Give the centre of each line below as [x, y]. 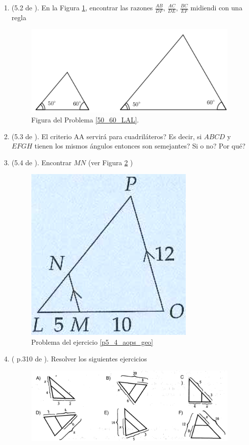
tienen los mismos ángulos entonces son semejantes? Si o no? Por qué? [140, 146]
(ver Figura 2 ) [110, 162]
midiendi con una [216, 7]
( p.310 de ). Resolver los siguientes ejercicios [79, 358]
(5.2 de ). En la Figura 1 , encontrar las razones [82, 7]
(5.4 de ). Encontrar [41, 162]
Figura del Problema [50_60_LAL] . [85, 120]
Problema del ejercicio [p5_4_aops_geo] [92, 341]
